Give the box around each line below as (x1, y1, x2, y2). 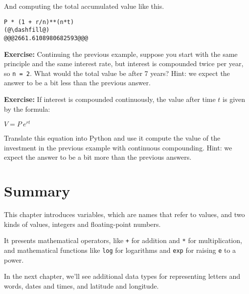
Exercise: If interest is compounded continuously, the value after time (4, 94, 216, 104)
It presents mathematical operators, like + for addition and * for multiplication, (4, 235, 242, 245)
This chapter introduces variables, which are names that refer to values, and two (4, 209, 245, 220)
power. (4, 254, 24, 265)
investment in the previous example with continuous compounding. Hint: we (4, 142, 232, 152)
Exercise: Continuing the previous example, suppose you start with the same (4, 49, 238, 59)
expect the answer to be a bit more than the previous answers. (4, 152, 192, 162)
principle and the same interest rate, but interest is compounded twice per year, (4, 58, 244, 69)
